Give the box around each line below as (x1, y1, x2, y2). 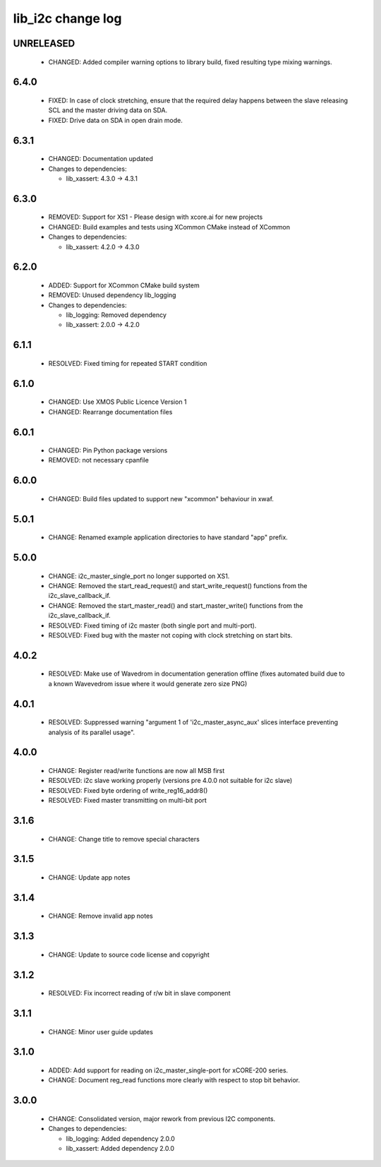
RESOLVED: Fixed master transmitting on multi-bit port (48, 796, 207, 805)
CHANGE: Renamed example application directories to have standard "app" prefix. (48, 533, 289, 541)
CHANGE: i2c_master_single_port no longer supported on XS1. (48, 572, 230, 580)
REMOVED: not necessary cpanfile (48, 456, 150, 465)
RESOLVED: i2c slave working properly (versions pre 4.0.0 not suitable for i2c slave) (48, 777, 293, 785)
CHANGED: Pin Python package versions (48, 446, 168, 455)
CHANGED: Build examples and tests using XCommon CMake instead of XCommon (48, 222, 291, 231)
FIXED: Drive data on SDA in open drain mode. (48, 116, 183, 124)
